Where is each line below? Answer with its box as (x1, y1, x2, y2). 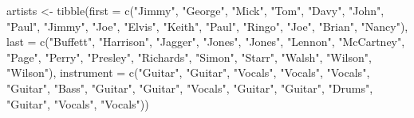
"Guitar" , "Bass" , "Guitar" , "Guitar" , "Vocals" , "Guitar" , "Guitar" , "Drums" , (6, 79, 373, 96)
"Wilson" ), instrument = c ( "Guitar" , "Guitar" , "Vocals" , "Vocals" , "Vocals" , (6, 64, 370, 81)
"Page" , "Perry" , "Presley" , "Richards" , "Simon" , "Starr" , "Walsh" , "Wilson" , (6, 48, 372, 65)
